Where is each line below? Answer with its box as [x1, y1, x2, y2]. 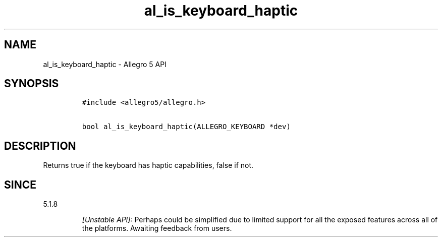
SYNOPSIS [4, 77, 59, 90]
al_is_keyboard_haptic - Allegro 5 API [43, 59, 167, 69]
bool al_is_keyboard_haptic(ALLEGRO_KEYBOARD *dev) [82, 123, 291, 131]
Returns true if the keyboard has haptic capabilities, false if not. [43, 161, 254, 170]
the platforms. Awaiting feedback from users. [82, 224, 232, 233]
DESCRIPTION [4, 139, 76, 152]
